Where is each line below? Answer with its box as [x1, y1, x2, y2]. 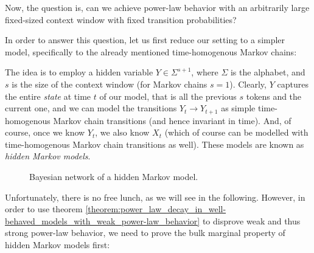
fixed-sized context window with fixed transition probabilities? [5, 13, 237, 26]
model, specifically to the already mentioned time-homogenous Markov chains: [5, 45, 297, 58]
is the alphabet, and [230, 66, 305, 78]
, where [191, 66, 218, 78]
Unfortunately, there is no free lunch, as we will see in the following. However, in [5, 190, 305, 203]
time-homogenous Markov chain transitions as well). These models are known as [5, 137, 304, 150]
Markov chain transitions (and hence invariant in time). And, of [53, 114, 291, 126]
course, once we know [5, 126, 85, 139]
